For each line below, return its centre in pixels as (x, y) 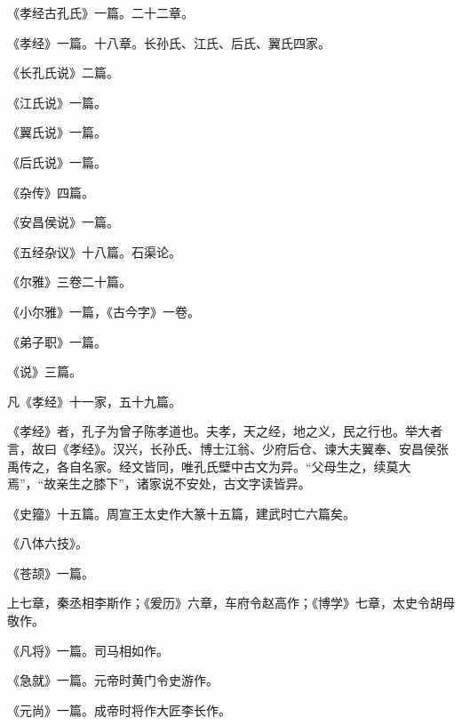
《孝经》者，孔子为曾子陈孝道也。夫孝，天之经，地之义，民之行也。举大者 (225, 431)
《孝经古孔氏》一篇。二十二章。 (100, 12)
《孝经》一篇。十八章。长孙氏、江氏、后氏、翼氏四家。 (169, 42)
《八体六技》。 (48, 543)
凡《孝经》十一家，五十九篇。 (94, 401)
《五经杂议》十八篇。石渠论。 (94, 251)
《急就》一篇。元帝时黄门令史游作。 (113, 680)
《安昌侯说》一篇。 (63, 222)
